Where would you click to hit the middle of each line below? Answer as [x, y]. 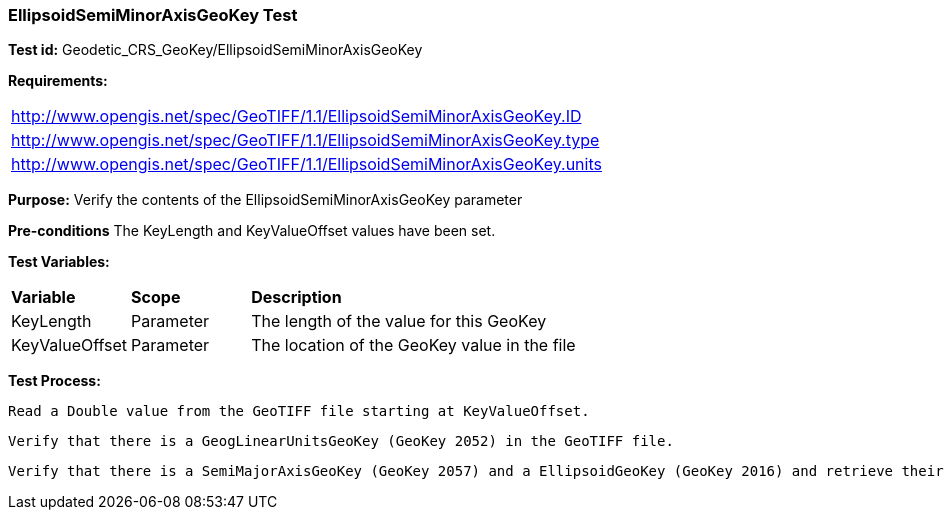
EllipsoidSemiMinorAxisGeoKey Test [153, 15]
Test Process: [54, 381]
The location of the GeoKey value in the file [413, 345]
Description [296, 297]
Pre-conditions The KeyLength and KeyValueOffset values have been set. [252, 231]
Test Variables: [59, 262]
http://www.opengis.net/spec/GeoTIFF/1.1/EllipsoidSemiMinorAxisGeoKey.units [306, 164]
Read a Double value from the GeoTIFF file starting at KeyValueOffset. [299, 411]
